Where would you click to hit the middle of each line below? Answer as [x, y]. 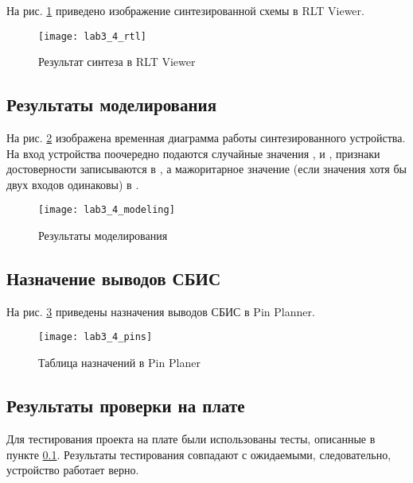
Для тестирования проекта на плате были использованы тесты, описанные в [191, 438]
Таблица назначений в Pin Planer [119, 363]
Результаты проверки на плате [126, 406]
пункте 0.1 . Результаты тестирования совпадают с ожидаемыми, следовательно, [199, 454]
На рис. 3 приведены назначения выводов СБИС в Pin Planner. [161, 311]
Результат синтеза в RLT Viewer [117, 62]
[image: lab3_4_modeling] [107, 210]
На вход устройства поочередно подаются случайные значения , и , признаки [193, 153]
